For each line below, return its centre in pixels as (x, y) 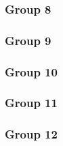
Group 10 (31, 71)
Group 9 (28, 40)
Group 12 (31, 134)
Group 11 (31, 103)
